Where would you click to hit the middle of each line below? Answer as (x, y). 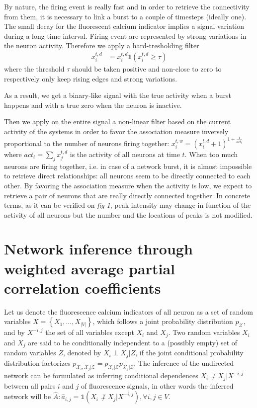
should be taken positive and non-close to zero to (147, 69)
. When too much (211, 154)
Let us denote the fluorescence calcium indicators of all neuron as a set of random (128, 311)
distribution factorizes (37, 363)
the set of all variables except (90, 332)
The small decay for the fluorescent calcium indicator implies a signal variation (124, 26)
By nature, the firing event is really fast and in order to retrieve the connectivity (127, 6)
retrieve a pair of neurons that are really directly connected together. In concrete (127, 195)
